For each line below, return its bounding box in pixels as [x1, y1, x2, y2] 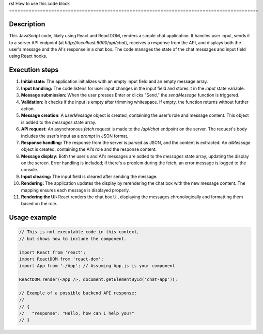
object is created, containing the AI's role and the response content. [21, 146, 157, 152]
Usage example [9, 213, 57, 222]
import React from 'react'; [19, 250, 86, 255]
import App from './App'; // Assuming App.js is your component [19, 263, 175, 269]
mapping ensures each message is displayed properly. [21, 187, 130, 193]
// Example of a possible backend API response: [19, 290, 137, 296]
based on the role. [21, 201, 58, 207]
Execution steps [9, 66, 59, 74]
